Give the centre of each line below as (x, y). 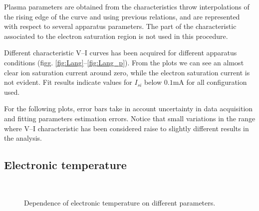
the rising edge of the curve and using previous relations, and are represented (122, 16)
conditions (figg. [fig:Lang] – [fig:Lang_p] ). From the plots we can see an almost (124, 62)
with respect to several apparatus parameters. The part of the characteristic (120, 26)
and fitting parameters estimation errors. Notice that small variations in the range (130, 118)
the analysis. (23, 138)
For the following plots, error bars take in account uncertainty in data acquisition (129, 108)
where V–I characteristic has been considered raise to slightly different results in (127, 128)
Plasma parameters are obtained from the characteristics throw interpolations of (127, 6)
